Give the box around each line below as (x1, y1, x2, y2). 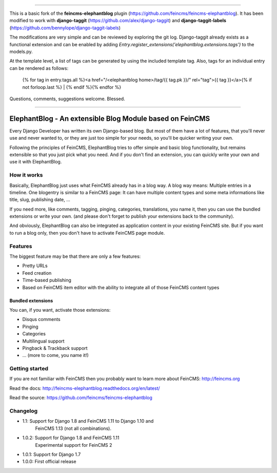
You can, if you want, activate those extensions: (9, 307, 111, 313)
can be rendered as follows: (9, 65, 69, 71)
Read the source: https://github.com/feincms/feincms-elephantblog (9, 394, 152, 401)
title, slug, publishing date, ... (9, 197, 70, 203)
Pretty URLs (22, 262, 48, 269)
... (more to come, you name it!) (22, 352, 89, 358)
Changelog (9, 407, 38, 414)
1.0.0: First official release (22, 459, 76, 465)
